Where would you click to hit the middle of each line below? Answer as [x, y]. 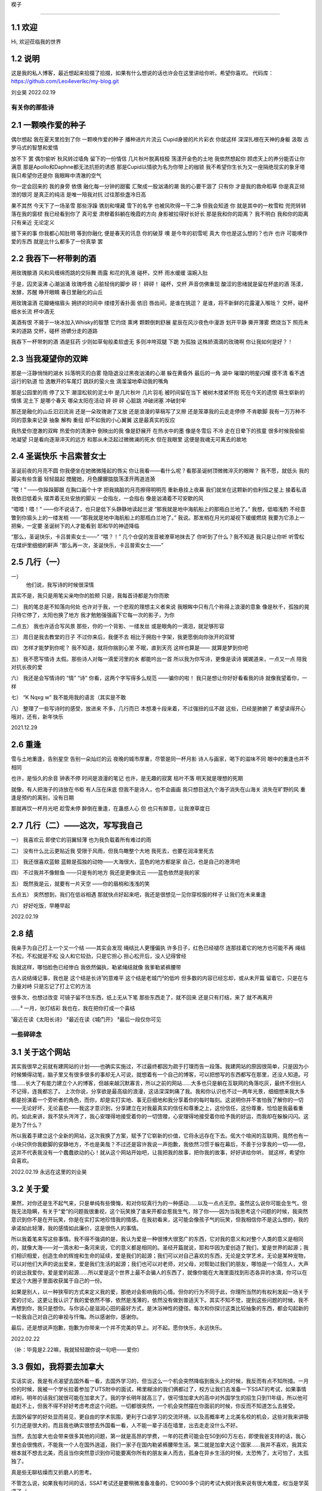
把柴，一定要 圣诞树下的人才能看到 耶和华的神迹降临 [75, 525]
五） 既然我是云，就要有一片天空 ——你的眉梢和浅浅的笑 [80, 883]
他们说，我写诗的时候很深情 [60, 584]
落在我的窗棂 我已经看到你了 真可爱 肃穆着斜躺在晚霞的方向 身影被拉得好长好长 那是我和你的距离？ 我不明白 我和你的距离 [160, 214]
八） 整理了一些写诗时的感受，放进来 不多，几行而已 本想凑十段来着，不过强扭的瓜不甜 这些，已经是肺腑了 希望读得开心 [158, 708]
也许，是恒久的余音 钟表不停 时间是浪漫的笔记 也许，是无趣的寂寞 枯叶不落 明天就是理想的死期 [127, 778]
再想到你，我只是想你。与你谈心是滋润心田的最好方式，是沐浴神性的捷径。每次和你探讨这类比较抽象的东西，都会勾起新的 [160, 1309]
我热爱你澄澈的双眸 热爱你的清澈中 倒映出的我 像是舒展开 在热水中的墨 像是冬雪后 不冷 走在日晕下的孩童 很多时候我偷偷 [158, 431]
